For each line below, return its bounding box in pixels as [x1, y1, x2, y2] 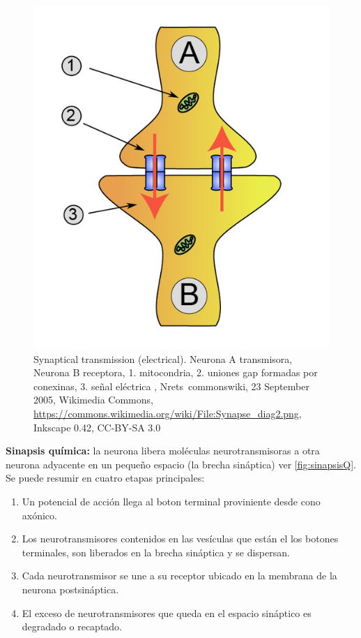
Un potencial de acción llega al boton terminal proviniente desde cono [22, 494, 321, 508]
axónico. [22, 507, 57, 522]
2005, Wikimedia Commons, [33, 392, 153, 407]
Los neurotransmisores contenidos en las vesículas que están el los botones [22, 531, 339, 546]
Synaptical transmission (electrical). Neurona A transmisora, [33, 351, 293, 366]
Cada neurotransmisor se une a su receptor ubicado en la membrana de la [22, 568, 337, 583]
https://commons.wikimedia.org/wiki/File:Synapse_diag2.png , [33, 406, 302, 421]
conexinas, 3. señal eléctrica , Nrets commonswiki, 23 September [33, 378, 309, 393]
